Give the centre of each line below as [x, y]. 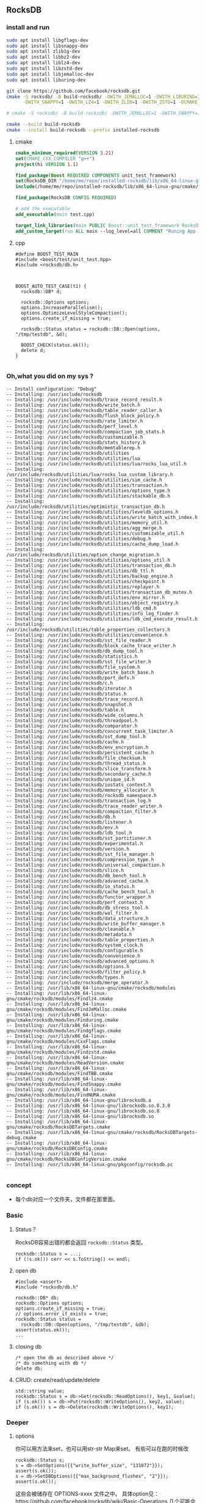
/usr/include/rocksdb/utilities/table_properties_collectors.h [88, 630]
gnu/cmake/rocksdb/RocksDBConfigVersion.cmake [67, 1159]
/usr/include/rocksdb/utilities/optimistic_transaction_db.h [86, 507]
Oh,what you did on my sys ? [50, 377]
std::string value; [40, 1391]
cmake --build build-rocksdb [43, 125]
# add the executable [42, 209]
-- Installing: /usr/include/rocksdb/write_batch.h [73, 405]
